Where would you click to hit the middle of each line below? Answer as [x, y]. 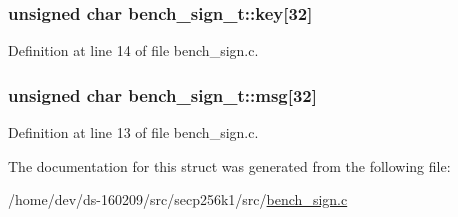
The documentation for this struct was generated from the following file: [229, 165]
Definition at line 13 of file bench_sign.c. [133, 132]
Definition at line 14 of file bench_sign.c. [133, 50]
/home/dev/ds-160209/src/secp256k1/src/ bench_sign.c [178, 199]
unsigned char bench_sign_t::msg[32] [162, 94]
